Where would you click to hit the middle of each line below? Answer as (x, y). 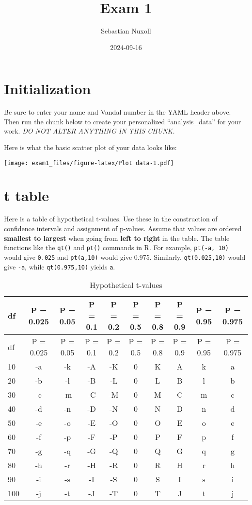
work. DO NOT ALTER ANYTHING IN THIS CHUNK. (89, 131)
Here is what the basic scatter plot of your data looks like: (90, 147)
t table (26, 195)
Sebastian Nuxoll (126, 31)
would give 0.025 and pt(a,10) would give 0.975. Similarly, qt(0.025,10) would (125, 257)
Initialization (47, 89)
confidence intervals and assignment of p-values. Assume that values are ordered (123, 228)
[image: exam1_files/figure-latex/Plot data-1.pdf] (89, 163)
